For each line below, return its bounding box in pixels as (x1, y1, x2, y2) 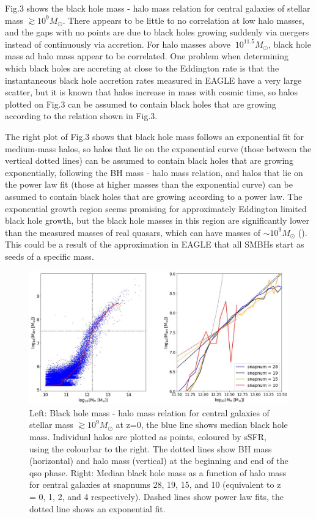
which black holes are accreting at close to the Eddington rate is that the (5, 61, 279, 74)
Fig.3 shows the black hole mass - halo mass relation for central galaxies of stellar (5, 2, 310, 14)
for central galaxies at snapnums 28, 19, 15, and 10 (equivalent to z (29, 478, 281, 491)
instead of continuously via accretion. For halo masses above (5, 37, 230, 50)
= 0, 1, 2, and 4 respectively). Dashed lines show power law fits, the (29, 490, 284, 503)
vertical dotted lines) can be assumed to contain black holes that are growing (5, 154, 294, 167)
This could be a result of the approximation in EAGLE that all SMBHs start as (5, 238, 304, 251)
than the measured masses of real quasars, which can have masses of (5, 226, 261, 238)
